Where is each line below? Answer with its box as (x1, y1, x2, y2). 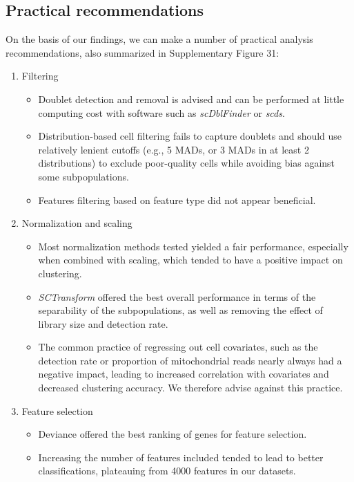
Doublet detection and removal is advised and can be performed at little (38, 91, 344, 106)
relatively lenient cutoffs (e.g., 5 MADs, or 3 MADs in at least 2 (38, 142, 309, 156)
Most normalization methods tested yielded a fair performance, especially (38, 239, 348, 253)
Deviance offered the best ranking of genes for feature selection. (38, 427, 307, 441)
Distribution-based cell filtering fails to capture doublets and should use (38, 129, 342, 143)
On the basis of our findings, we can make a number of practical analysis (6, 32, 313, 46)
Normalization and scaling (21, 216, 132, 230)
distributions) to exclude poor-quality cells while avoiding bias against (38, 156, 335, 170)
